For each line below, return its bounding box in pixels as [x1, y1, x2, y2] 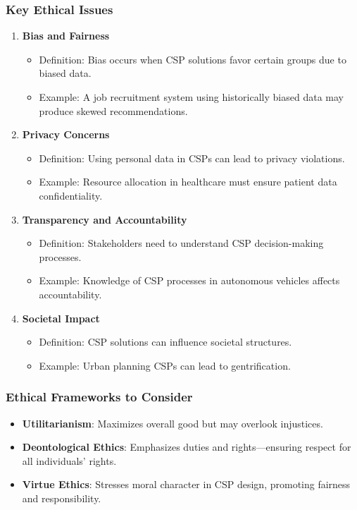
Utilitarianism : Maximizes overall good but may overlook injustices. [22, 415, 323, 430]
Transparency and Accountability [22, 212, 187, 226]
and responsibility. [22, 490, 101, 505]
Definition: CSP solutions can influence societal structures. [39, 334, 292, 349]
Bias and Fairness [22, 28, 110, 43]
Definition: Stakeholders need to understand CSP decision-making [39, 236, 324, 250]
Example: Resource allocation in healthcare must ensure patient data [39, 174, 337, 189]
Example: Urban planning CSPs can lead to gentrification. [39, 358, 291, 372]
